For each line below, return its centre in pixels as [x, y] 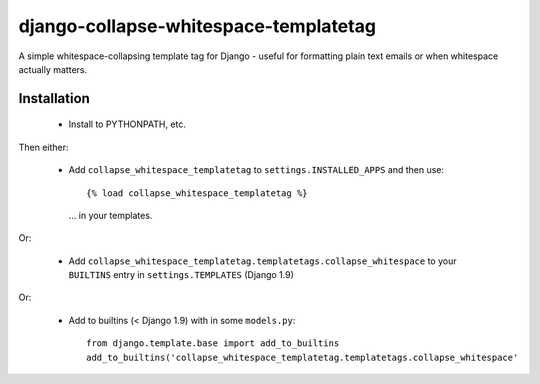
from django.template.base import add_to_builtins [213, 343]
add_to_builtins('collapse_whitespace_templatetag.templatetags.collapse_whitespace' [302, 357]
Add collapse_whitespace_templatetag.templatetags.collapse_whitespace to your [262, 261]
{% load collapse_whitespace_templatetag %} [197, 193]
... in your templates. [110, 215]
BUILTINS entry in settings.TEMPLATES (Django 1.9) [181, 275]
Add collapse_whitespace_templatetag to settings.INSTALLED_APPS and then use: [256, 170]
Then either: [43, 147]
